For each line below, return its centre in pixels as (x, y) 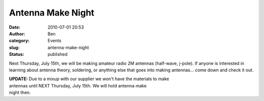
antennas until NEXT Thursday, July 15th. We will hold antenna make (78, 85)
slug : (14, 47)
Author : (17, 34)
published (58, 54)
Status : (17, 54)
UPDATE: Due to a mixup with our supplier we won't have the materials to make (89, 79)
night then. (20, 93)
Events (55, 41)
